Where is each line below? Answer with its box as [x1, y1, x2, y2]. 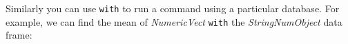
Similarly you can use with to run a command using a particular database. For [6, 1, 340, 15]
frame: [6, 28, 32, 42]
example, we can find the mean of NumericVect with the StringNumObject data [6, 14, 342, 28]
